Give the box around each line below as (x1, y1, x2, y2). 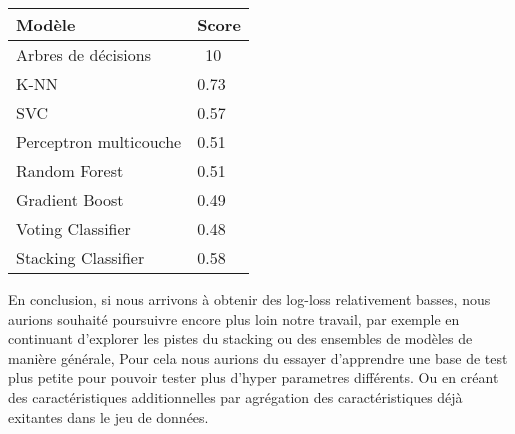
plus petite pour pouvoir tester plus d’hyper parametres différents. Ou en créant (8, 367, 499, 388)
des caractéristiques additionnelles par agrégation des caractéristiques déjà (8, 386, 463, 407)
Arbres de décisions (16, 43, 152, 66)
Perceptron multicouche (16, 130, 182, 153)
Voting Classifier (16, 217, 131, 240)
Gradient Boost (16, 188, 124, 211)
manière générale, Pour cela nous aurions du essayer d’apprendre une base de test (8, 347, 508, 368)
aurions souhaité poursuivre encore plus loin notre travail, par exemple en (8, 308, 460, 329)
